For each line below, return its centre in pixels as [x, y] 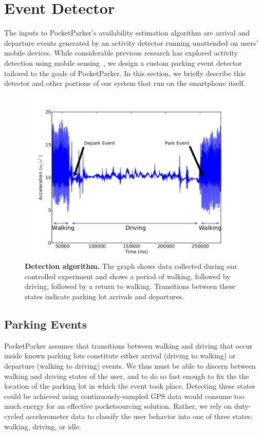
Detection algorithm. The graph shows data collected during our [131, 266]
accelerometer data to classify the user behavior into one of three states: [139, 416]
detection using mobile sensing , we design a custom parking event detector [123, 62]
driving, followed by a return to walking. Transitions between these [130, 286]
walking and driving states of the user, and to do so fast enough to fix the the [127, 376]
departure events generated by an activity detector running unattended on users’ [131, 42]
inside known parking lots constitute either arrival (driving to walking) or [120, 356]
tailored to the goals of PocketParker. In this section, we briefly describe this [125, 73]
